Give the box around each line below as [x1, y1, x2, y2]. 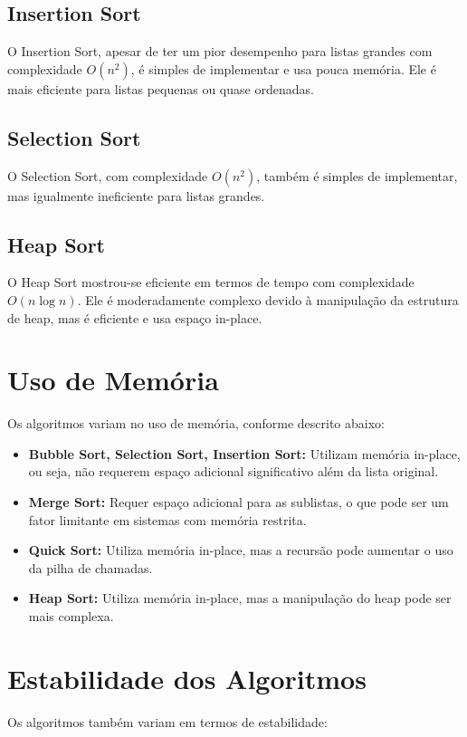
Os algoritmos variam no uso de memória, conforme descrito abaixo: [7, 414, 385, 433]
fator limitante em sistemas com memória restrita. [28, 510, 307, 529]
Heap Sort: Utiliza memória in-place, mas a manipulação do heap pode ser [28, 589, 452, 608]
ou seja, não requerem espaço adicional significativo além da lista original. [28, 462, 439, 481]
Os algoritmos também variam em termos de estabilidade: [7, 712, 328, 731]
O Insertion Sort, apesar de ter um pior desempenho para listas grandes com [7, 42, 433, 61]
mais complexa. [28, 607, 114, 626]
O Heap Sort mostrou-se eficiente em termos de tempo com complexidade [7, 273, 415, 292]
